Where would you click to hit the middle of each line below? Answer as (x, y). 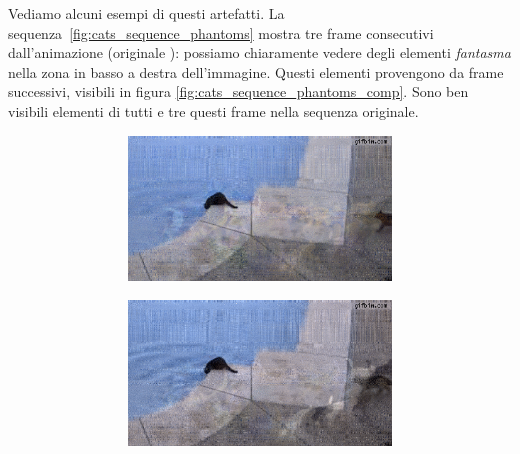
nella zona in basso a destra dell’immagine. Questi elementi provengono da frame (256, 71)
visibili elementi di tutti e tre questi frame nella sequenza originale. (213, 110)
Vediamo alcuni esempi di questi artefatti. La (146, 13)
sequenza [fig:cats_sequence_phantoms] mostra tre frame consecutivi (221, 32)
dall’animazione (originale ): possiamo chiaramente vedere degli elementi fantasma (259, 52)
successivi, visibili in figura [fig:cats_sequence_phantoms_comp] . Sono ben (238, 91)
